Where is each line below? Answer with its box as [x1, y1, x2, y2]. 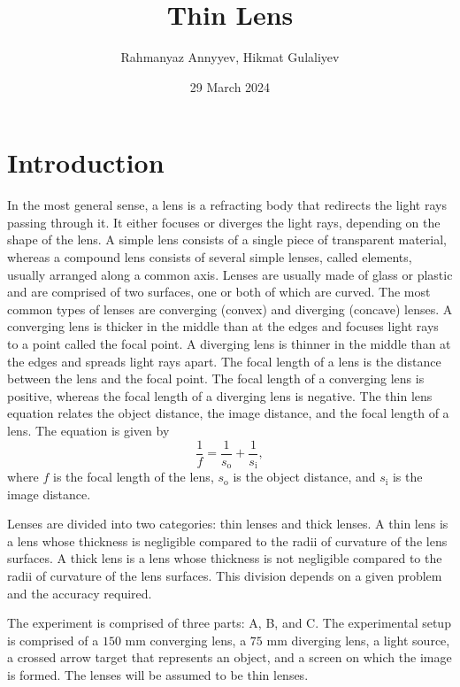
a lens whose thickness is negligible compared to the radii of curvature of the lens [7, 531, 448, 550]
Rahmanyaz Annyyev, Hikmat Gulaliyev [120, 48, 340, 66]
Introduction [7, 144, 165, 181]
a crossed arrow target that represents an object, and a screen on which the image [7, 648, 452, 667]
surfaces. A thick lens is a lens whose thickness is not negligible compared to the [7, 549, 442, 567]
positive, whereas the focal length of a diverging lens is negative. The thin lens [7, 386, 433, 405]
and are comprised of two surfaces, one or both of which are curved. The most [7, 282, 431, 301]
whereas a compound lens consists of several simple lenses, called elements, [7, 248, 412, 266]
